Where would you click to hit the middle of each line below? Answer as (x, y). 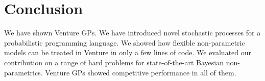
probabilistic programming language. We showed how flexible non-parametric (125, 42)
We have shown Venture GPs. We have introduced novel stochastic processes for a (132, 33)
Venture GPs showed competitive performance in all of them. (141, 72)
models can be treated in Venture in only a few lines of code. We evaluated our (128, 52)
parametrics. (23, 72)
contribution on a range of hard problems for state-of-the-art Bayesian (114, 62)
